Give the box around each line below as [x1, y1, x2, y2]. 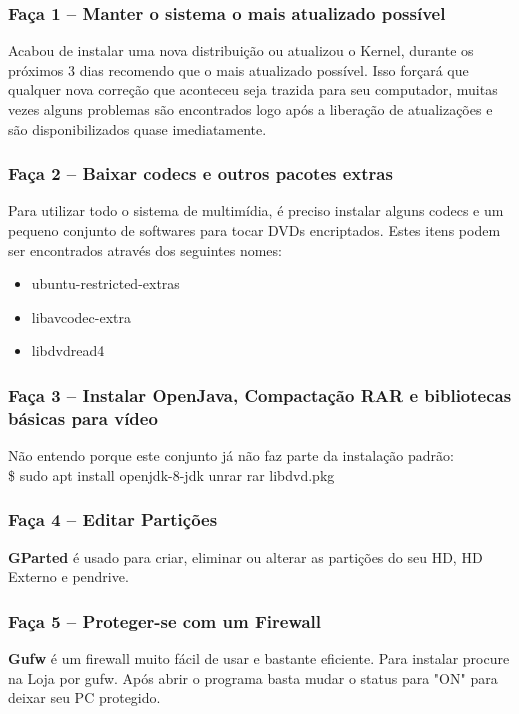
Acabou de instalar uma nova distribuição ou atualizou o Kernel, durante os [8, 40, 474, 61]
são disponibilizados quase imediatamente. [8, 118, 267, 139]
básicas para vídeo [8, 405, 158, 430]
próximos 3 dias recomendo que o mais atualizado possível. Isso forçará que [8, 59, 469, 80]
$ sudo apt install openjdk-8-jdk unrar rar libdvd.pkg [8, 464, 335, 485]
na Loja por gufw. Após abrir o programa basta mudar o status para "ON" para [8, 667, 498, 688]
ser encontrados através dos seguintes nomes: [8, 239, 282, 260]
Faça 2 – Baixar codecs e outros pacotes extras [8, 161, 393, 186]
